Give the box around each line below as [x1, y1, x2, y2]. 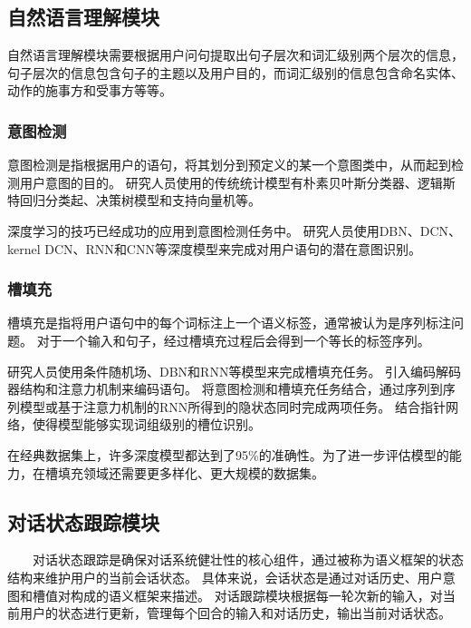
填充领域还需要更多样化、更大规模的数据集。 [57, 463, 324, 482]
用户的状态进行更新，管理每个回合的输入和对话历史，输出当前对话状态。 [19, 603, 451, 623]
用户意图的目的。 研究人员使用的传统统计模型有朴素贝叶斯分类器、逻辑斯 [19, 172, 456, 191]
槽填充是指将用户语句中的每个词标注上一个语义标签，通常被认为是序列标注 [7, 313, 451, 332]
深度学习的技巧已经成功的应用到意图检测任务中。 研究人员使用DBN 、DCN [7, 221, 449, 240]
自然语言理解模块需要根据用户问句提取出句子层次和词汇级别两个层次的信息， [7, 45, 464, 64]
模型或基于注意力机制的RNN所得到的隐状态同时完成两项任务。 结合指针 [19, 397, 446, 416]
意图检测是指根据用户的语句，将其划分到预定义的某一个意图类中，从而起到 [7, 155, 451, 174]
